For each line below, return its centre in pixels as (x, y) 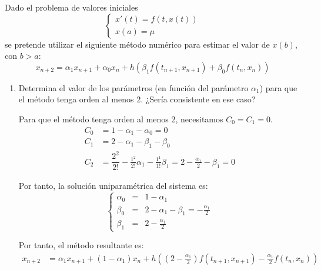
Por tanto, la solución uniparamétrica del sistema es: (113, 186)
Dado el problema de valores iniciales (71, 7)
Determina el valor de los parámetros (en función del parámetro (133, 87)
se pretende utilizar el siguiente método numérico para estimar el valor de (137, 44)
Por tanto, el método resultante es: (81, 245)
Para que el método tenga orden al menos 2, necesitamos (121, 119)
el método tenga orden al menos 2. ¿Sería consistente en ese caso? (137, 99)
